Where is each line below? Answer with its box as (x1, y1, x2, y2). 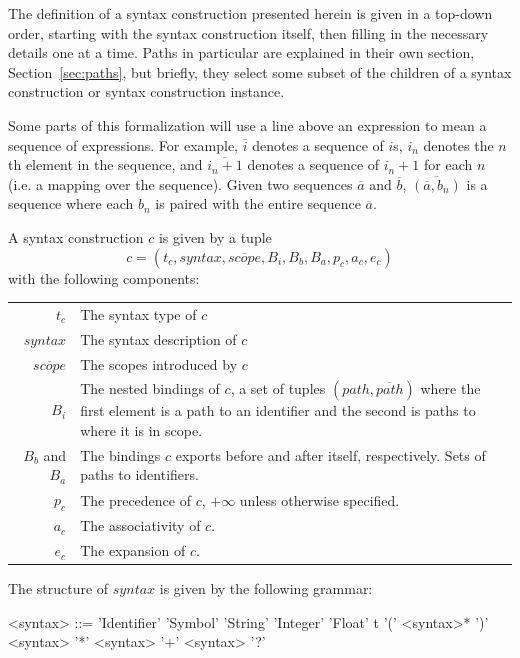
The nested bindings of (80, 378, 220, 399)
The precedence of (80, 489, 191, 510)
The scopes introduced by (80, 353, 238, 374)
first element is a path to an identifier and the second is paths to (80, 400, 476, 421)
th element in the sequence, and (8, 154, 203, 175)
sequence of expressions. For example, (8, 134, 239, 155)
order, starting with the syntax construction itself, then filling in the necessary (8, 22, 489, 43)
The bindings (80, 444, 161, 465)
